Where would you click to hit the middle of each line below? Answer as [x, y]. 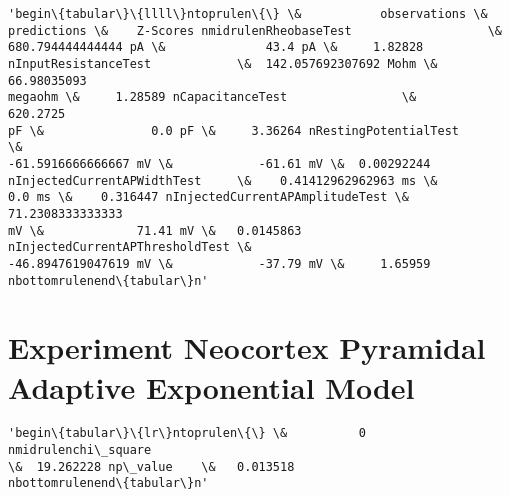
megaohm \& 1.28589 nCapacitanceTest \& [212, 97]
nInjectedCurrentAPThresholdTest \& [130, 247]
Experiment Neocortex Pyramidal [247, 347]
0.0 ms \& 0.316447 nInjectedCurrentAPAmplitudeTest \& [208, 197]
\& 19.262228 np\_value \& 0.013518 [151, 466]
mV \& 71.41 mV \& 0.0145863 [155, 230]
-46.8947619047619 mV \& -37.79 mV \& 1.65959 [219, 263]
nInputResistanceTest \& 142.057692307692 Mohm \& [223, 63]
